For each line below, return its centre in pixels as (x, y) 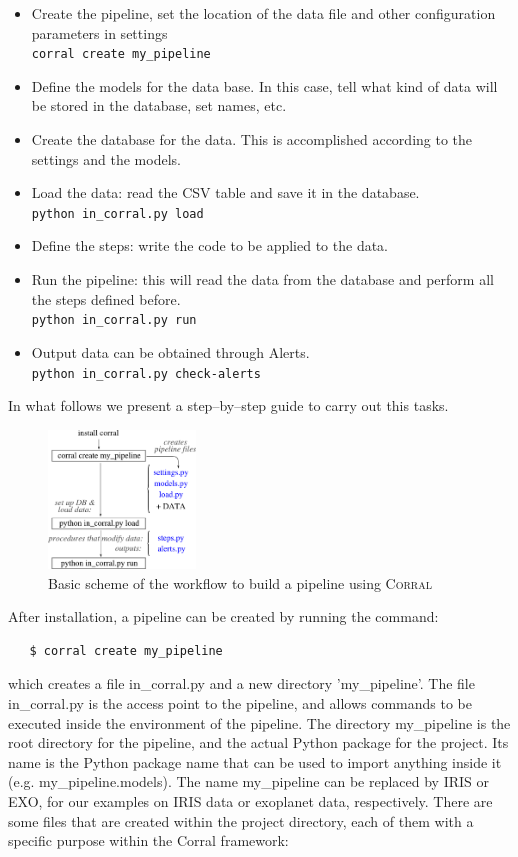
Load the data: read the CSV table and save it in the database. (225, 192)
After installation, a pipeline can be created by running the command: (223, 616)
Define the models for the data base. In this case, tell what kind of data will (264, 85)
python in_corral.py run (114, 320)
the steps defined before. (106, 298)
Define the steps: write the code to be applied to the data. (209, 245)
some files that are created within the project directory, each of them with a (241, 820)
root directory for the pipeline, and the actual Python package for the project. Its (258, 742)
